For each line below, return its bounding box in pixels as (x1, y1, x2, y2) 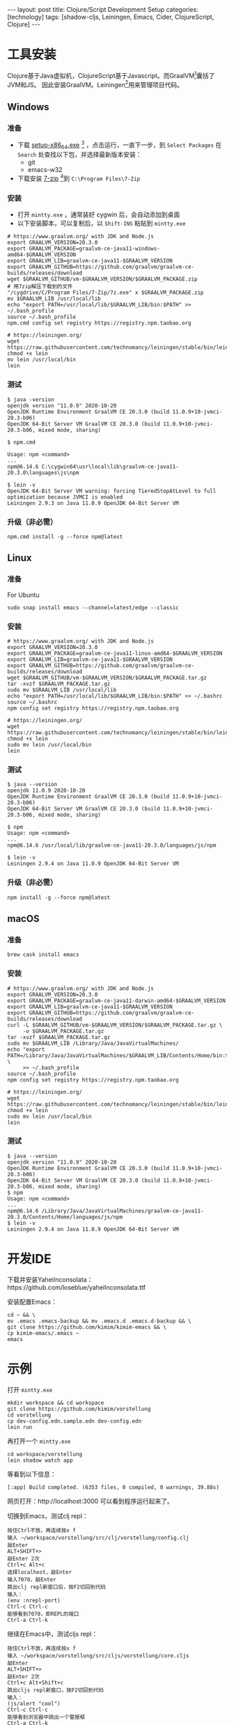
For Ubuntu (7, 591, 40, 599)
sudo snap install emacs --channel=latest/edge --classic (7, 604, 179, 611)
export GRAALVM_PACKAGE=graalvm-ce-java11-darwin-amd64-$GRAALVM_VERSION (7, 997, 226, 1004)
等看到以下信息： (7, 1469, 56, 1478)
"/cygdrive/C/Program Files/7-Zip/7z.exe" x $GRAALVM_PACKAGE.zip (7, 289, 204, 297)
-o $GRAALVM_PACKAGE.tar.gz (22, 1027, 104, 1035)
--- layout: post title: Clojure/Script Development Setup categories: (7, 6, 198, 13)
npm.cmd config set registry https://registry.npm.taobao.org (7, 320, 192, 327)
